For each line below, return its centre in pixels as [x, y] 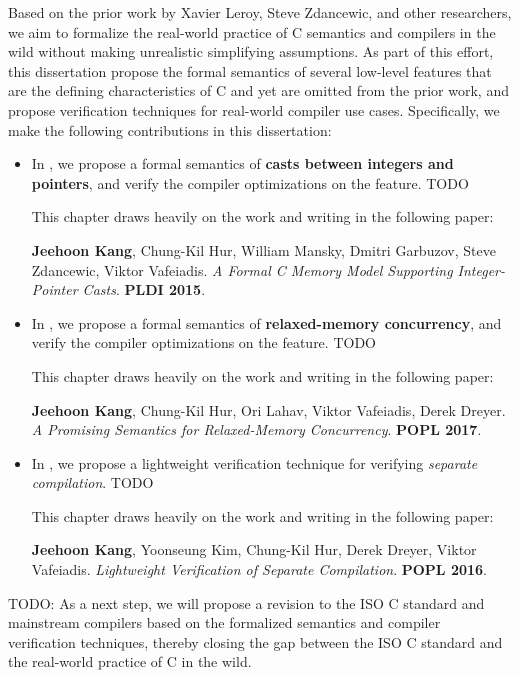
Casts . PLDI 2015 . [144, 289]
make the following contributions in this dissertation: [170, 129]
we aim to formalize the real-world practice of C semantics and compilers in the [252, 31]
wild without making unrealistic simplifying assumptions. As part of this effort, [251, 51]
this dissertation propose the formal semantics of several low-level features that [250, 70]
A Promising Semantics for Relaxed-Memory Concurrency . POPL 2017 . [256, 429]
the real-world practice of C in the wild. [130, 661]
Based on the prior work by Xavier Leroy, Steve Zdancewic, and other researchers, [260, 12]
